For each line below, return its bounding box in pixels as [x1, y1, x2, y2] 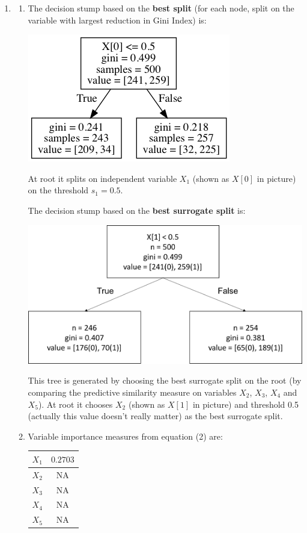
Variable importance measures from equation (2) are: [28, 429, 223, 442]
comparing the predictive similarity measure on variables [28, 385, 237, 398]
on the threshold [28, 184, 89, 196]
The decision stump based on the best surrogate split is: [28, 204, 246, 216]
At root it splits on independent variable [28, 172, 177, 184]
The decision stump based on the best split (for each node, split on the [28, 2, 294, 14]
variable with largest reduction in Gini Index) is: [28, 13, 207, 26]
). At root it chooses [38, 397, 113, 410]
